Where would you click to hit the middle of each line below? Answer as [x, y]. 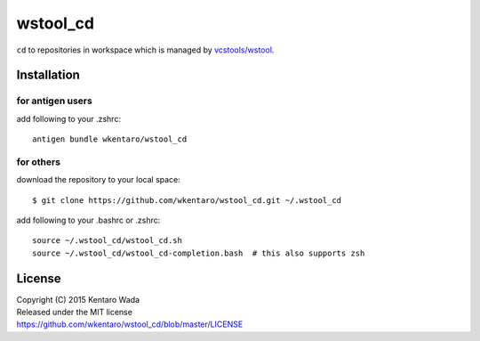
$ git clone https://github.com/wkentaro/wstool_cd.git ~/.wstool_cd [187, 200]
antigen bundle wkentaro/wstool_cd [110, 139]
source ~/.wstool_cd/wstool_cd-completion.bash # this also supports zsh [199, 253]
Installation [48, 75]
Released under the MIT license [75, 313]
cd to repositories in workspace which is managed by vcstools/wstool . [145, 50]
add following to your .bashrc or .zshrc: [88, 220]
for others [39, 162]
